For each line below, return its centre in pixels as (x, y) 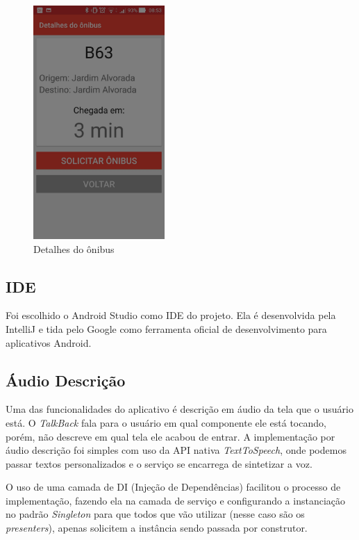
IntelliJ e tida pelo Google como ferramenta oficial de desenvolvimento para (166, 328)
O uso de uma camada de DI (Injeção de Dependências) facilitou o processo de (173, 487)
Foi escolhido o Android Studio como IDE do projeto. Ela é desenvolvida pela (171, 315)
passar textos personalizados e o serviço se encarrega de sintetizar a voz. (159, 463)
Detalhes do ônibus (74, 248)
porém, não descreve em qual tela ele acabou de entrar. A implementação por (170, 436)
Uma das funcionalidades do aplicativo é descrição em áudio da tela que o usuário (179, 409)
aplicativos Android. (49, 342)
